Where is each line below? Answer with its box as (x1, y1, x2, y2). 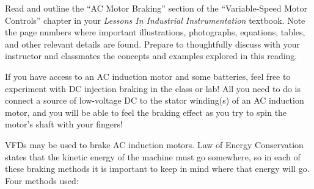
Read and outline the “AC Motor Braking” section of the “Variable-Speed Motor (5, 2, 307, 14)
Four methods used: (5, 174, 79, 187)
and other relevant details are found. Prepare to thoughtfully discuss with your (5, 37, 301, 50)
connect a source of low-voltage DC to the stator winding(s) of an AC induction (5, 94, 304, 107)
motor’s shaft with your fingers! (5, 118, 123, 130)
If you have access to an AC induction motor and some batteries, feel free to (5, 70, 291, 82)
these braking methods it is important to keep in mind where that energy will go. (5, 162, 310, 175)
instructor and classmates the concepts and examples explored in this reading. (5, 49, 298, 62)
